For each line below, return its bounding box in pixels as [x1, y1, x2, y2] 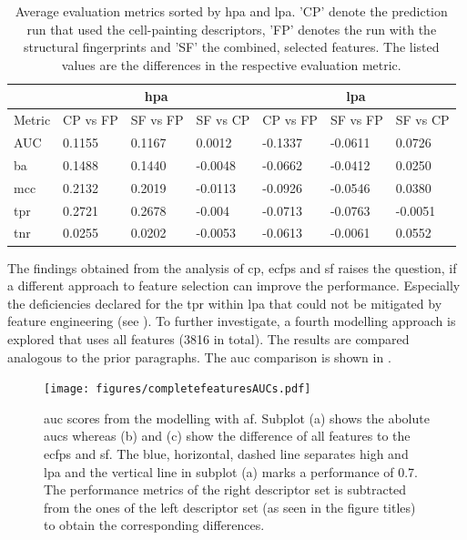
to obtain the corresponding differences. [44, 515, 265, 535]
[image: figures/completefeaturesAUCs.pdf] [44, 382, 311, 396]
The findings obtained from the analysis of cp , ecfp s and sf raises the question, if [7, 258, 457, 277]
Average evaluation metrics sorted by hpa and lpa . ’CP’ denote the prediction [15, 2, 448, 20]
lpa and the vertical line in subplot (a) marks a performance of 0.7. [44, 462, 419, 481]
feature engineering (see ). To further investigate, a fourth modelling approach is [7, 311, 456, 331]
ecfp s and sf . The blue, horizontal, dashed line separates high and [44, 443, 409, 463]
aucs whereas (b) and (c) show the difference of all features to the [44, 426, 411, 445]
